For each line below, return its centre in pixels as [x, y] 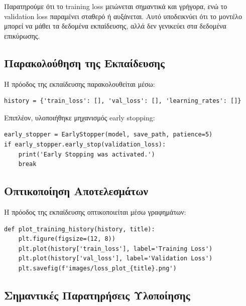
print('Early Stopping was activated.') [87, 154]
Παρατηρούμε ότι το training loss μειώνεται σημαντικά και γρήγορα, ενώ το [116, 6]
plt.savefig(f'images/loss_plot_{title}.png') [97, 268]
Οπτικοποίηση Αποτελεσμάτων [76, 191]
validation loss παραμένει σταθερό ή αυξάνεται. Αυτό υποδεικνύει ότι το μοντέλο [123, 16]
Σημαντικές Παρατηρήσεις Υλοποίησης [97, 295]
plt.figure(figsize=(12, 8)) [67, 239]
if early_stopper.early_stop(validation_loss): [85, 144]
